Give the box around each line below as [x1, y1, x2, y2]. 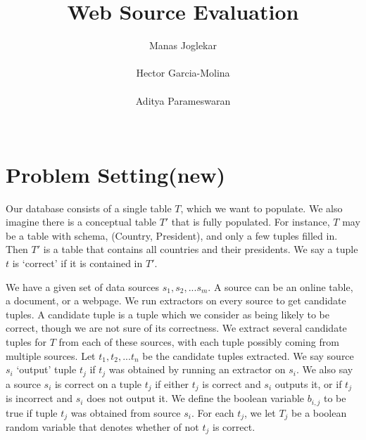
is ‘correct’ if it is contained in [12, 256, 143, 270]
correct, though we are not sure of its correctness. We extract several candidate [6, 321, 347, 335]
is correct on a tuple [54, 376, 141, 391]
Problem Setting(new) [6, 160, 226, 188]
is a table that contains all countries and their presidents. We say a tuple [43, 242, 358, 257]
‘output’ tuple [16, 362, 77, 377]
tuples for [6, 334, 47, 349]
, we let [244, 405, 276, 420]
